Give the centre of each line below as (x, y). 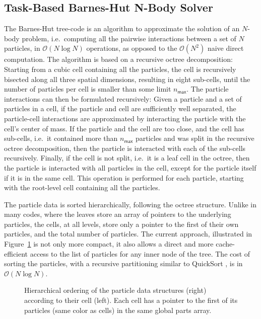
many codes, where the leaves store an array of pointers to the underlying (118, 214)
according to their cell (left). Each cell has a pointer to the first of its (131, 300)
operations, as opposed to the (132, 48)
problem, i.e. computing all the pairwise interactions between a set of (129, 38)
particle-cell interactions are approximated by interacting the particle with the (125, 118)
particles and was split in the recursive (195, 138)
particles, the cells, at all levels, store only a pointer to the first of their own (121, 224)
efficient (16, 253)
